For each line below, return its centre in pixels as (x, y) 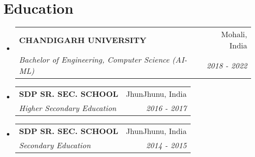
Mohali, (234, 34)
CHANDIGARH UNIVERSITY (83, 40)
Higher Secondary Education (68, 108)
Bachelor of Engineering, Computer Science (94, 60)
